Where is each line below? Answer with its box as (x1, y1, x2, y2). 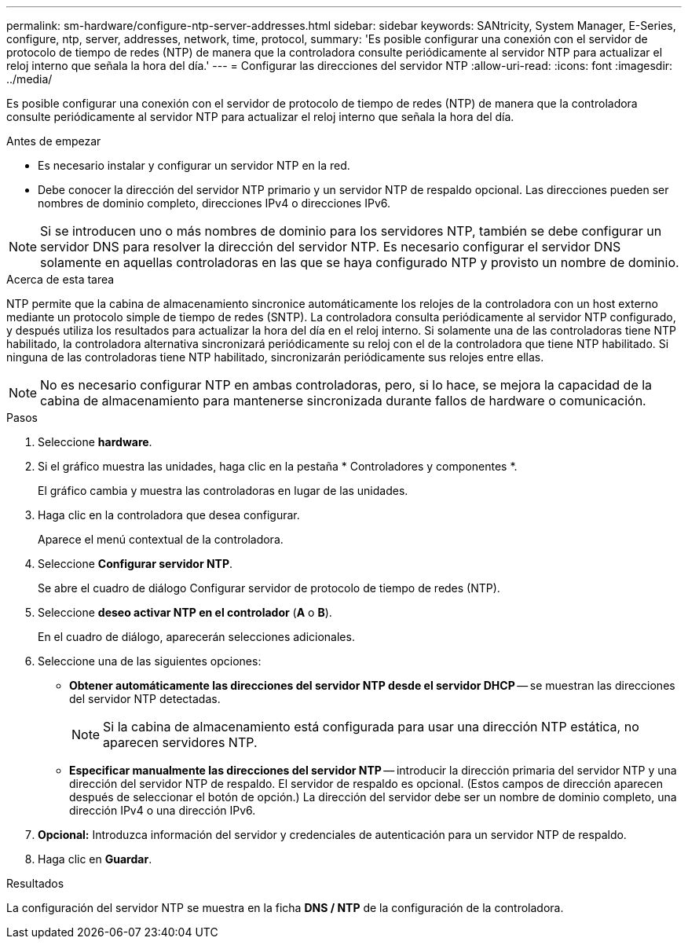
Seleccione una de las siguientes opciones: (38, 654, 262, 668)
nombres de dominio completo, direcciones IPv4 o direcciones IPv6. (38, 196, 391, 210)
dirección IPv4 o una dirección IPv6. (69, 804, 256, 817)
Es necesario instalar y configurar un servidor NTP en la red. (38, 159, 350, 172)
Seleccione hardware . (38, 435, 152, 449)
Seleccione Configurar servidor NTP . (38, 557, 233, 570)
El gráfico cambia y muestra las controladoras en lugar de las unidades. (38, 484, 408, 497)
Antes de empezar (6, 134, 101, 148)
